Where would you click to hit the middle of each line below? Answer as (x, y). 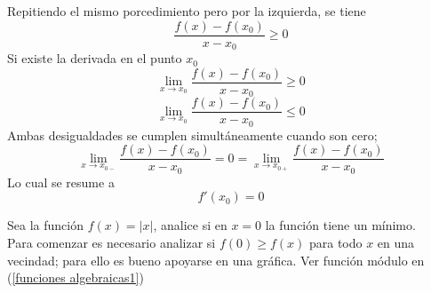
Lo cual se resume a (61, 182)
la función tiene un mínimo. (340, 225)
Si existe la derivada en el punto (95, 58)
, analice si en (190, 225)
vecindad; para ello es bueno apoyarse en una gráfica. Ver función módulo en (216, 260)
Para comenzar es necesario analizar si (112, 243)
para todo (335, 243)
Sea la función (45, 225)
